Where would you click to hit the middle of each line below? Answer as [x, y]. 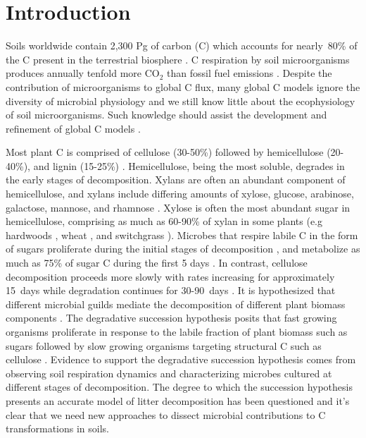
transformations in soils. [58, 428]
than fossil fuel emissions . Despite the [250, 73]
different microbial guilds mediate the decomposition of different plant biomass [176, 304]
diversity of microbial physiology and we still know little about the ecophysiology [181, 101]
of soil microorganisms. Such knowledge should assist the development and [166, 115]
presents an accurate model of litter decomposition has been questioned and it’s [178, 400]
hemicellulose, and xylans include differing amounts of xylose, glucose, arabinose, [180, 194]
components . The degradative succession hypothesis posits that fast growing [171, 318]
